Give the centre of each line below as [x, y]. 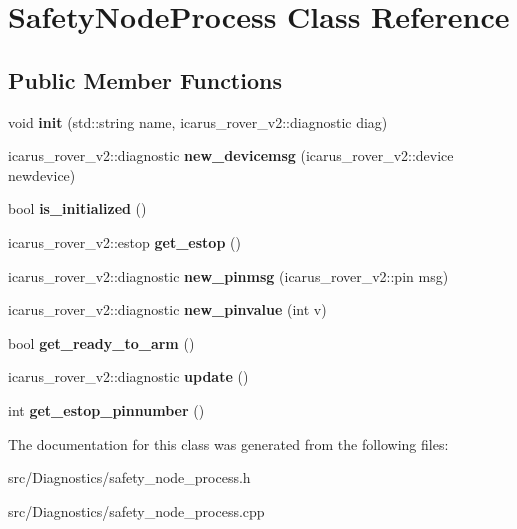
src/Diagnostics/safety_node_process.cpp [136, 510]
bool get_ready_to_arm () [101, 342]
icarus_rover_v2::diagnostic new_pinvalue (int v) [167, 309]
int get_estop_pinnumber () [106, 409]
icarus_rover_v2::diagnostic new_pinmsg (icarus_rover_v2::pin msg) [228, 275]
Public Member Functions [145, 79]
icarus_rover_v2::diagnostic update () [128, 376]
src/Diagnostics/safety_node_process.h [129, 477]
